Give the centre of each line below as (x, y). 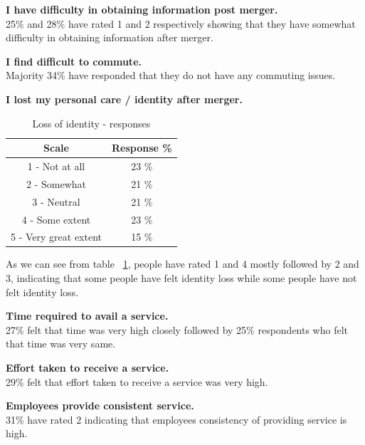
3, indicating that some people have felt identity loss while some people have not (181, 278)
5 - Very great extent (57, 237)
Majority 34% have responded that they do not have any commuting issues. (171, 75)
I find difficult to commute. (74, 61)
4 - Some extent (56, 219)
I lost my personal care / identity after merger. (124, 99)
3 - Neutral (56, 201)
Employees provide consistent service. (100, 405)
